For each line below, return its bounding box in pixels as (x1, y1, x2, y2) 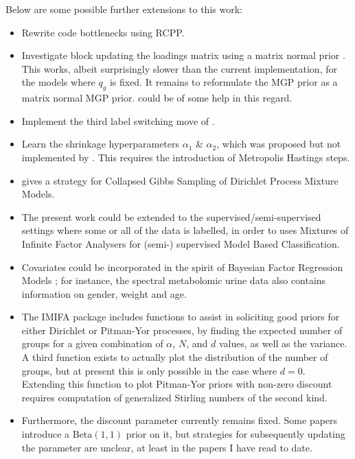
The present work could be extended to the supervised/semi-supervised (21, 209, 321, 224)
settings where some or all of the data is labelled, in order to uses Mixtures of (21, 223, 349, 237)
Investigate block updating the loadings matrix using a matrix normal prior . (21, 48, 345, 62)
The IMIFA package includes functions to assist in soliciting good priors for (21, 309, 340, 324)
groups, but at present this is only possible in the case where (21, 363, 277, 377)
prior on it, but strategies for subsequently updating (126, 427, 345, 441)
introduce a (21, 427, 70, 441)
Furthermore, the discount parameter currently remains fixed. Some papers (21, 413, 338, 427)
